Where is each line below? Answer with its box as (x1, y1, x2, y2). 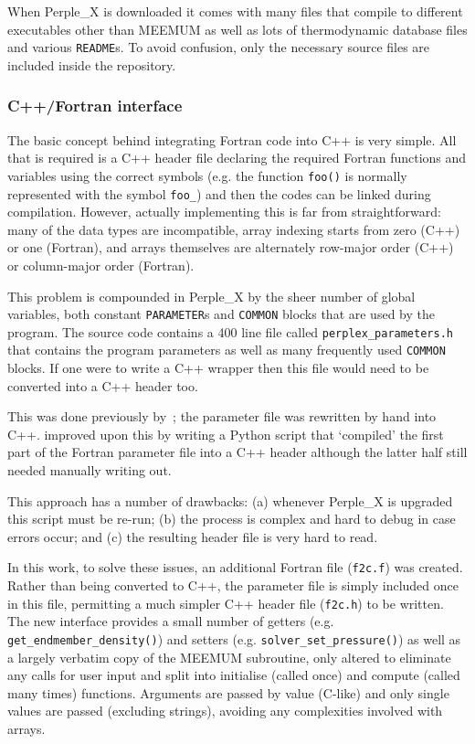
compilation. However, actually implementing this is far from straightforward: (7, 202, 441, 221)
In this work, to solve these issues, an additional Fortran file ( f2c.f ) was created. (7, 558, 463, 577)
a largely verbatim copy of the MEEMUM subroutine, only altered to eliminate (7, 647, 451, 666)
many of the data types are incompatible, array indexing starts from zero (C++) (7, 219, 460, 239)
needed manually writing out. (7, 461, 172, 480)
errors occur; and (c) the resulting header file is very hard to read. (7, 526, 378, 546)
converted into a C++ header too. (7, 376, 198, 395)
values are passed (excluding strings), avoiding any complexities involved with (7, 701, 443, 720)
